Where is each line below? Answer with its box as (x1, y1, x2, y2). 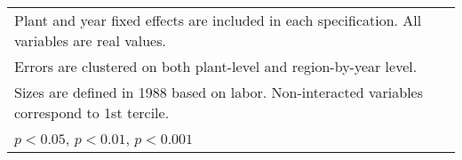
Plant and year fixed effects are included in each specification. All (14, 10, 422, 30)
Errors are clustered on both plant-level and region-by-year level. (14, 56, 418, 76)
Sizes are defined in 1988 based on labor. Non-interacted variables (14, 82, 424, 102)
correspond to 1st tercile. (14, 102, 170, 123)
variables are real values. (14, 30, 166, 51)
